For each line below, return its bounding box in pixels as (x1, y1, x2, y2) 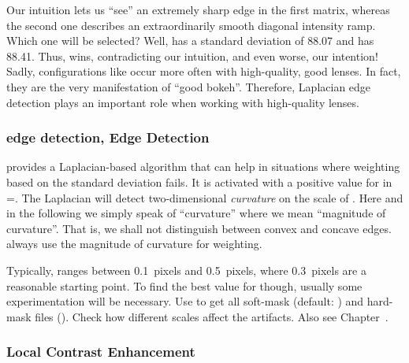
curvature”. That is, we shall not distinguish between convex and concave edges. (6, 220, 392, 236)
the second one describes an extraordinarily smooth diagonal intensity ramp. (6, 17, 376, 33)
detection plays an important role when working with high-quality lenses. (6, 94, 359, 110)
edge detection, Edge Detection (6, 128, 210, 147)
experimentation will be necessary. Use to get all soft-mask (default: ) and (6, 293, 364, 309)
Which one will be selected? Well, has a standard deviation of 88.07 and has (6, 32, 374, 49)
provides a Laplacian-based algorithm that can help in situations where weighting (6, 158, 400, 175)
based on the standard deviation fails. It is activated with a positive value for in (6, 173, 392, 190)
